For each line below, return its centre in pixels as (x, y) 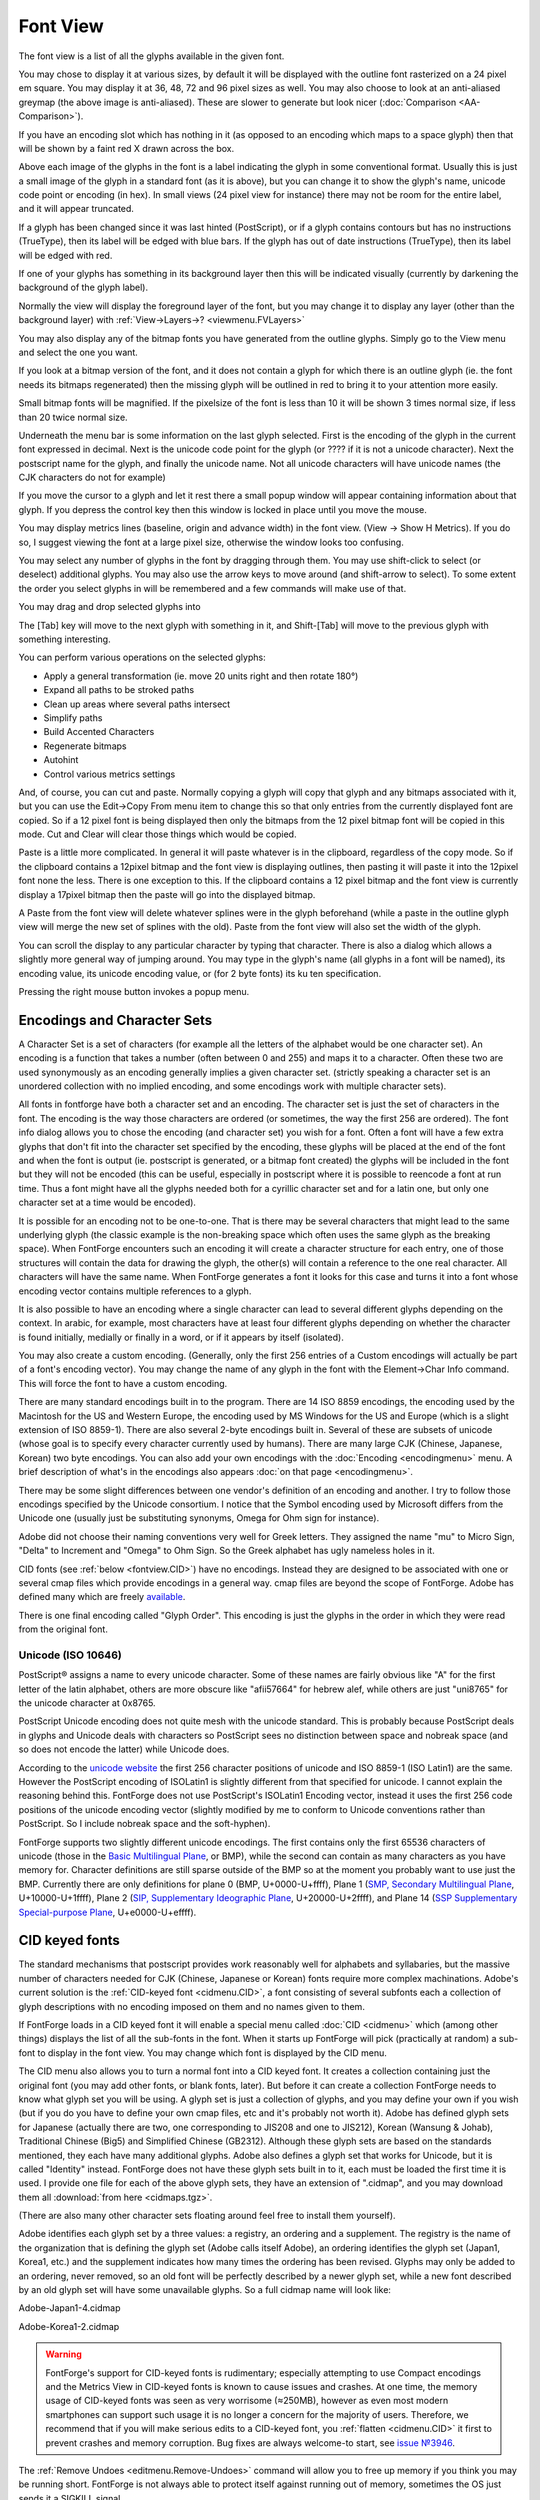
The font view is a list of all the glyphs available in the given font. (151, 56)
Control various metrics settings (109, 774)
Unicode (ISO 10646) (70, 1655)
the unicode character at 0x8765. (87, 1703)
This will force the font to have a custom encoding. (123, 1383)
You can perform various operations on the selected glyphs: (142, 657)
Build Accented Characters (99, 732)
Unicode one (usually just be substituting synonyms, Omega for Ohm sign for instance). (199, 1518)
